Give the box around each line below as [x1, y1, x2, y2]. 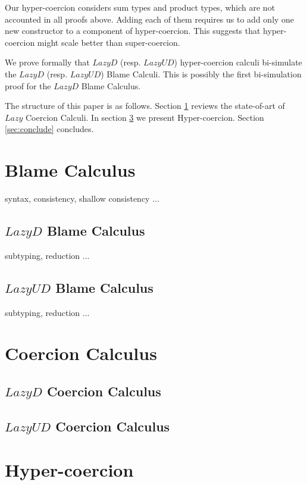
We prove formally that [5, 56, 90, 68]
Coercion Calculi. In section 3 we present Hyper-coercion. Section [26, 111, 264, 123]
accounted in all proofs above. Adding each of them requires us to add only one [5, 12, 295, 25]
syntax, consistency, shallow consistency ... [5, 192, 159, 205]
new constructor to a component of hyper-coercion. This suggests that [5, 24, 261, 37]
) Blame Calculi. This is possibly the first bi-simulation [101, 67, 302, 80]
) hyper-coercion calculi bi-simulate [174, 56, 302, 68]
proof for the [5, 79, 51, 92]
